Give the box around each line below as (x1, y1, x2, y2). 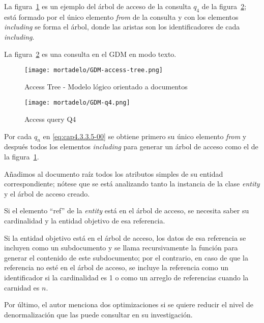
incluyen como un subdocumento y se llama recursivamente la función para (4, 242, 238, 253)
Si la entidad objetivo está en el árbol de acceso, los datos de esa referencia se (4, 232, 246, 243)
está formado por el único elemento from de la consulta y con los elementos (4, 11, 239, 22)
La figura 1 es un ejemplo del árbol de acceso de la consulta (4, 1, 191, 11)
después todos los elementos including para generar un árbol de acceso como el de (4, 141, 258, 152)
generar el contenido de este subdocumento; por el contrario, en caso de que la (4, 252, 248, 263)
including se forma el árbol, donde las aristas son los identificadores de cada (4, 21, 240, 32)
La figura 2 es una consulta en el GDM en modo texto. (4, 48, 177, 59)
